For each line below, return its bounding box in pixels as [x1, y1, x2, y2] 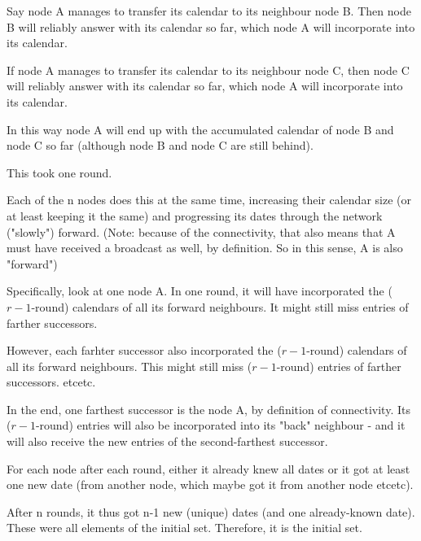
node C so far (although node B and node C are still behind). [7, 137, 314, 154]
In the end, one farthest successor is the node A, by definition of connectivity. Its [7, 400, 410, 417]
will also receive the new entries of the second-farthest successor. [7, 433, 328, 450]
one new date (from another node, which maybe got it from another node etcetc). [7, 476, 414, 493]
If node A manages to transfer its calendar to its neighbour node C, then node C [7, 61, 410, 78]
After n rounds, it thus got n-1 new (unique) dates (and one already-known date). [7, 503, 415, 520]
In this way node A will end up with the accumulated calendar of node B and [7, 120, 394, 137]
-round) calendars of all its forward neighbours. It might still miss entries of [31, 298, 409, 315]
